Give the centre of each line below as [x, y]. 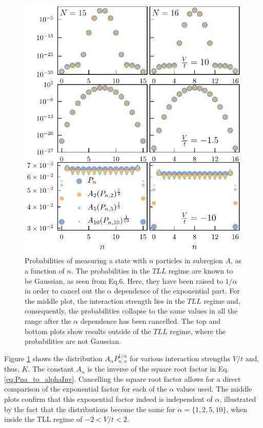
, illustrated [238, 399]
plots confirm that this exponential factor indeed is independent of [108, 399]
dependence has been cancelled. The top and [150, 321]
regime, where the [198, 331]
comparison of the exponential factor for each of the [86, 389]
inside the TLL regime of [43, 419]
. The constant [51, 369]
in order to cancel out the [65, 291]
